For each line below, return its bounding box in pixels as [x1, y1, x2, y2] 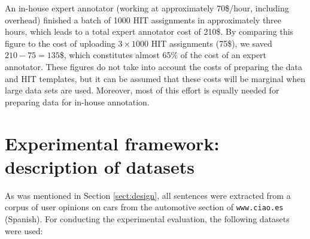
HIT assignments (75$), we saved [151, 37, 272, 49]
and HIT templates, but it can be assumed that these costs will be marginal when [5, 72, 306, 84]
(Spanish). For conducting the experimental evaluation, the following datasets [5, 212, 290, 225]
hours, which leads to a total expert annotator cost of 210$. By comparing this [5, 25, 294, 38]
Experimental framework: [5, 131, 220, 155]
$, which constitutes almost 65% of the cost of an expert [59, 49, 267, 61]
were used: [5, 224, 43, 237]
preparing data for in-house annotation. [5, 95, 150, 108]
